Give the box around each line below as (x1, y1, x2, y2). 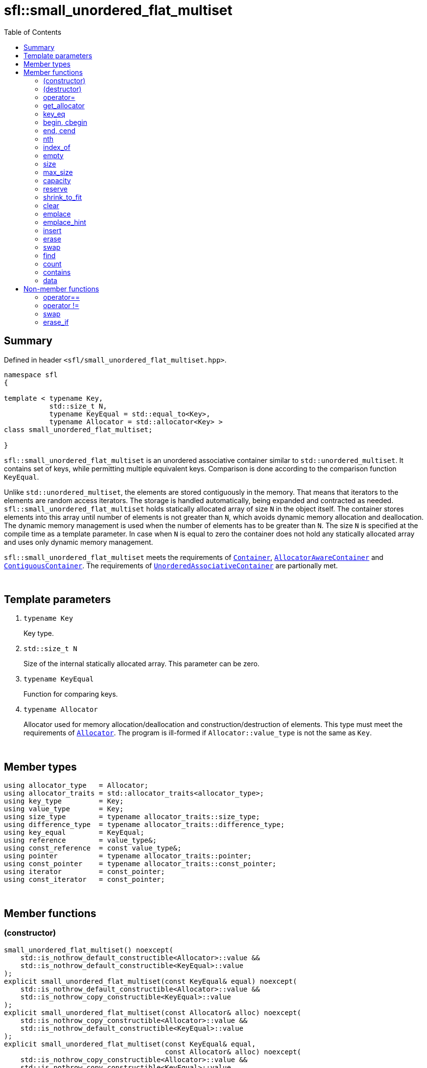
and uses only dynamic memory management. (4, 537, 153, 546)
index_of (43, 143, 71, 151)
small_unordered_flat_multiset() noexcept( (4, 946, 173, 954)
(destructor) (43, 84, 82, 93)
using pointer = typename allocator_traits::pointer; (4, 852, 252, 860)
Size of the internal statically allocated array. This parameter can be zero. (24, 659, 260, 668)
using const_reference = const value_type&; (4, 844, 182, 852)
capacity (43, 176, 71, 185)
